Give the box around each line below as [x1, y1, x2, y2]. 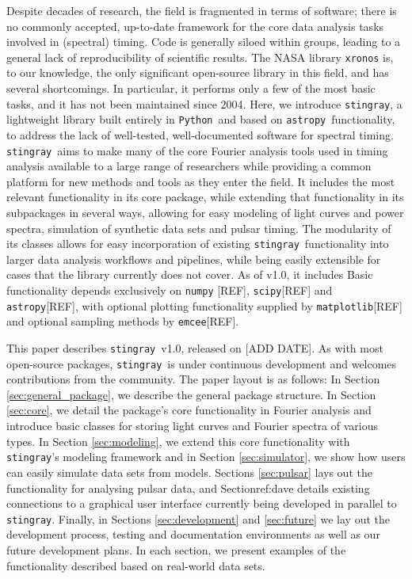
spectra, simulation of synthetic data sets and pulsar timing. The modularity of [6, 219, 391, 236]
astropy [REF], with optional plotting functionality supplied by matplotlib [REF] [6, 297, 402, 314]
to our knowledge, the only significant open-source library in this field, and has [6, 64, 389, 81]
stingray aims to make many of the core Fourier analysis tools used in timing [6, 142, 388, 158]
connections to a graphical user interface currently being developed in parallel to [6, 495, 397, 512]
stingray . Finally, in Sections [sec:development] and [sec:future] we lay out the [6, 510, 391, 527]
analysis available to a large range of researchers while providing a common [6, 158, 372, 174]
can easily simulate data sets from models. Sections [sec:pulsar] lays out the [6, 463, 372, 480]
